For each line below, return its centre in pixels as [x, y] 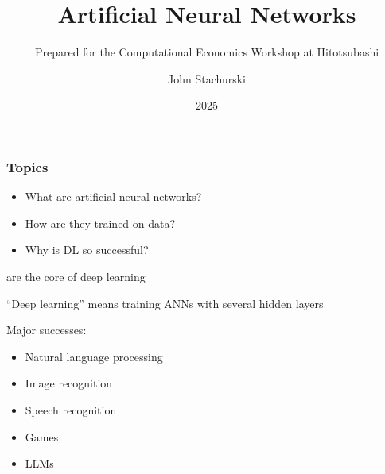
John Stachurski [207, 78]
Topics [27, 166]
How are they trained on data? [100, 223]
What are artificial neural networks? [113, 197]
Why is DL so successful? [87, 250]
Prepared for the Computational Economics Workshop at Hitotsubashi [207, 52]
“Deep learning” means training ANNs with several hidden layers [165, 303]
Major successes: [47, 330]
